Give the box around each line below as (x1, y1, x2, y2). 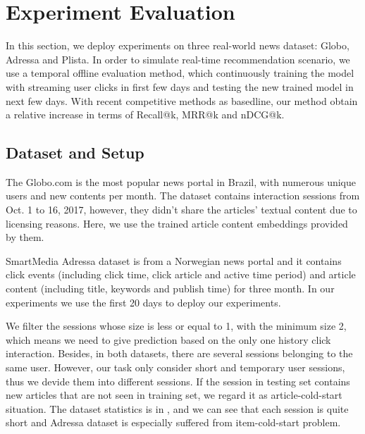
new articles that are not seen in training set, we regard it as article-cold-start (6, 387, 342, 402)
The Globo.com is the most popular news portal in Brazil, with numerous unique (6, 174, 357, 189)
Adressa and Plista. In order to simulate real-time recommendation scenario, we (6, 51, 350, 66)
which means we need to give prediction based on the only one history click (6, 332, 331, 347)
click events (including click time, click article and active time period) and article (6, 267, 356, 282)
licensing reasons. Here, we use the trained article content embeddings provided (6, 216, 348, 230)
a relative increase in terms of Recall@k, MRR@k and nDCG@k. (6, 107, 285, 122)
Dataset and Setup (6, 142, 144, 163)
